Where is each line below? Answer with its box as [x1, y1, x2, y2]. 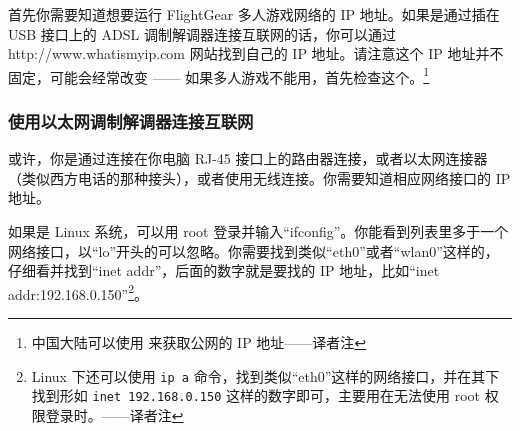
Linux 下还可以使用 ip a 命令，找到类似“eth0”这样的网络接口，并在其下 [31, 365, 500, 386]
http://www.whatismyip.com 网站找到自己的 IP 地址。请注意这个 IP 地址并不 [8, 43, 504, 64]
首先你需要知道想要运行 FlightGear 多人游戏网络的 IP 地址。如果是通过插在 [8, 4, 500, 24]
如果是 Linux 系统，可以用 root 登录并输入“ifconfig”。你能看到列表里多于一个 [8, 221, 509, 242]
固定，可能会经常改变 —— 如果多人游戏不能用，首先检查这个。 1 [8, 63, 430, 87]
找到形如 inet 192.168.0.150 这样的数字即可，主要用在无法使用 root [31, 385, 480, 406]
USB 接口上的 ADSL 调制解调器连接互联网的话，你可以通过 [8, 23, 396, 44]
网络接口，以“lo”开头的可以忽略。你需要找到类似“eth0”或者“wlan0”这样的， [8, 240, 499, 261]
